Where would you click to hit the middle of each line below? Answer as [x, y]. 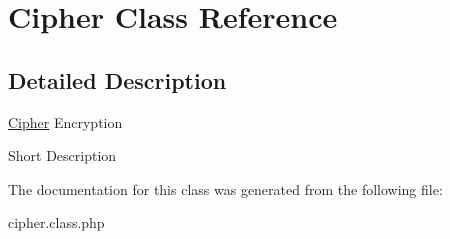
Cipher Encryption [65, 121]
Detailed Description [117, 79]
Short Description [62, 155]
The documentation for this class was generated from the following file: [225, 188]
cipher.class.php [56, 222]
